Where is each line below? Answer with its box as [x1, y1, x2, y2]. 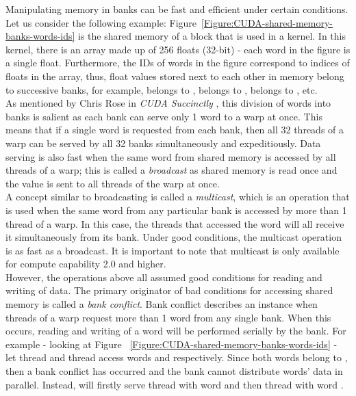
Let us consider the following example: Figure [5, 15, 197, 29]
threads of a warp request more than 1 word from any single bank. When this [5, 310, 331, 324]
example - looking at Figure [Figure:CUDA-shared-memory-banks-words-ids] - [5, 336, 338, 351]
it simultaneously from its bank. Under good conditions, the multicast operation [5, 230, 342, 244]
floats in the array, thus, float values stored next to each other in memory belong [5, 68, 344, 83]
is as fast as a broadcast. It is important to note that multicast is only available [5, 243, 340, 257]
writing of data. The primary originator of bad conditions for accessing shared [5, 283, 333, 298]
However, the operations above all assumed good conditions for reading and [5, 269, 322, 284]
